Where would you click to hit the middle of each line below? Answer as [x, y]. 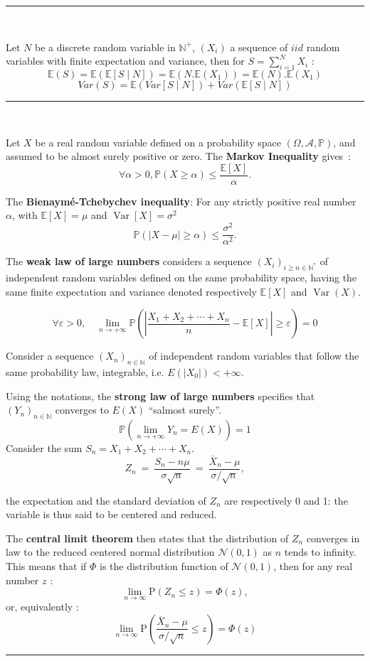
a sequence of [259, 47]
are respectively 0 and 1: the [286, 500]
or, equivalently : [42, 607]
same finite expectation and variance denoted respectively [131, 291]
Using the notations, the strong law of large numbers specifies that [160, 396]
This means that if [46, 565]
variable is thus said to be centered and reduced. [111, 514]
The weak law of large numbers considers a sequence [129, 261]
